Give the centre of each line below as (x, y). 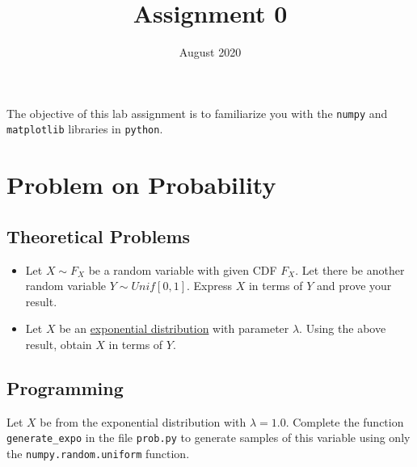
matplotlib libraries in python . (85, 129)
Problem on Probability (141, 185)
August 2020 (210, 52)
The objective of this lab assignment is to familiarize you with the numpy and (197, 113)
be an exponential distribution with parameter (174, 328)
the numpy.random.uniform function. (98, 454)
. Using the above (343, 328)
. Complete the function (345, 421)
